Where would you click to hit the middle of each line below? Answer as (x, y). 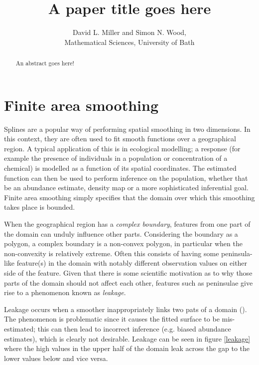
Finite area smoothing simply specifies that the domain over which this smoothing (129, 197)
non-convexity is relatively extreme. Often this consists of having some (112, 253)
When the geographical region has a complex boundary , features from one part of (127, 224)
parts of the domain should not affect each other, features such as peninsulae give (129, 282)
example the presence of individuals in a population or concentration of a (116, 158)
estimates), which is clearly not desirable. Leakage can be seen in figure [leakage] (127, 338)
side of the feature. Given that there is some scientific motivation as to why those (128, 273)
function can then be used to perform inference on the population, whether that (126, 178)
